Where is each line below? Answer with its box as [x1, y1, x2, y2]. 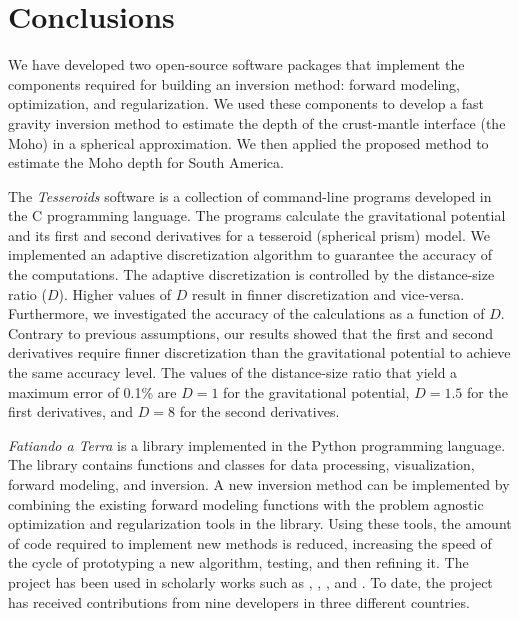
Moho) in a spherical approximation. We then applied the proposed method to [8, 132, 489, 153]
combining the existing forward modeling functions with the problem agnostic [8, 493, 484, 514]
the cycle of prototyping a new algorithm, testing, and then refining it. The [8, 552, 469, 573]
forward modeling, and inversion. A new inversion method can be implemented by [8, 474, 510, 494]
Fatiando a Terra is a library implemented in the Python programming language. [8, 434, 506, 455]
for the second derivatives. [179, 401, 340, 422]
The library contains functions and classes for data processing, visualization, [8, 454, 475, 475]
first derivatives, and [8, 401, 134, 422]
